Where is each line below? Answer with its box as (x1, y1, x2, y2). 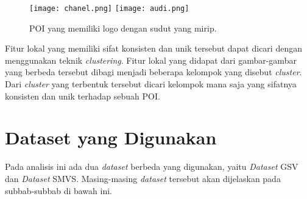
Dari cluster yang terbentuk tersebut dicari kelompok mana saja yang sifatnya (5, 78, 297, 90)
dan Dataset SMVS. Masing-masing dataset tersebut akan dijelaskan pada (5, 172, 281, 184)
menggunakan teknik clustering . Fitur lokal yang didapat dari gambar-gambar (5, 53, 297, 66)
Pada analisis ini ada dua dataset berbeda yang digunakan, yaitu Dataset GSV (5, 160, 298, 173)
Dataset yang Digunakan (5, 125, 217, 150)
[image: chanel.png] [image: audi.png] (29, 4, 189, 13)
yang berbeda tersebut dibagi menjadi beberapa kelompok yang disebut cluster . (5, 66, 302, 78)
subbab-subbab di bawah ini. (5, 184, 112, 197)
